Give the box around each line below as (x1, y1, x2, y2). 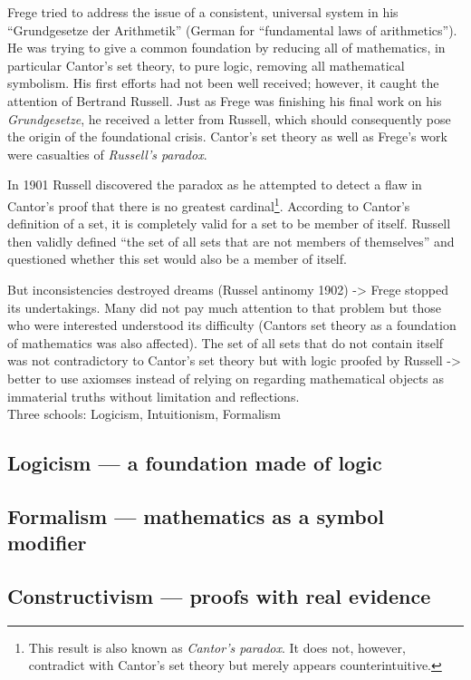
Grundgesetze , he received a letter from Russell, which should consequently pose (7, 109, 451, 128)
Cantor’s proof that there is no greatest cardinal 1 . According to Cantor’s (7, 193, 410, 215)
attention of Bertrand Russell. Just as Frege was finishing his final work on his (7, 91, 442, 110)
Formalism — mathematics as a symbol (7, 501, 385, 529)
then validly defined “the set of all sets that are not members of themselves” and (7, 231, 455, 250)
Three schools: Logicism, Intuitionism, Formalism (7, 404, 281, 423)
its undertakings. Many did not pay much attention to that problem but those (7, 297, 442, 316)
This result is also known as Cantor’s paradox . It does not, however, (28, 637, 406, 656)
